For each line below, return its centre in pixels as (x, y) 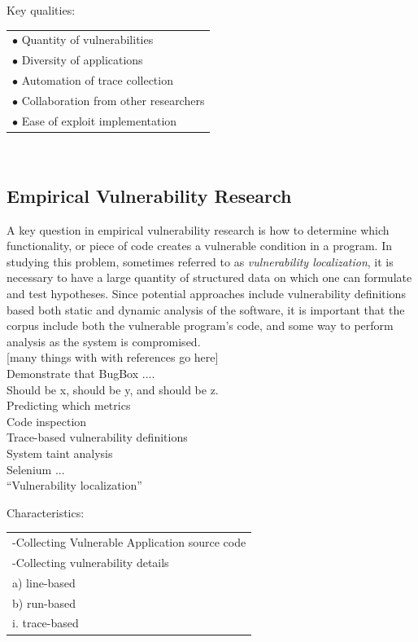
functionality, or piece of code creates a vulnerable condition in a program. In (199, 246)
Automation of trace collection (97, 80)
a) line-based (44, 582)
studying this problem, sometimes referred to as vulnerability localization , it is (200, 261)
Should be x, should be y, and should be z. (113, 389)
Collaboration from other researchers (113, 100)
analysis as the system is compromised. (104, 341)
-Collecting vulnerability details (91, 562)
